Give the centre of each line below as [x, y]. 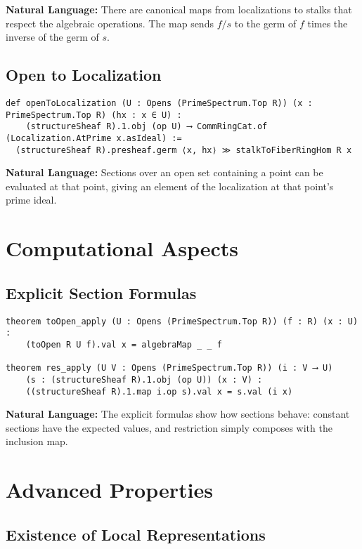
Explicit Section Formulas [101, 292]
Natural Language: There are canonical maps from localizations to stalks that [179, 9]
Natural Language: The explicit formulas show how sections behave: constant [178, 414]
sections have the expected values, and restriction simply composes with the [169, 427]
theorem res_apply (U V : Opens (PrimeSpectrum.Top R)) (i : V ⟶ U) [169, 368]
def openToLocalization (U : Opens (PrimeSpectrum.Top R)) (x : [159, 103]
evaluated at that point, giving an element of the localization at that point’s [170, 186]
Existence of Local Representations [136, 534]
